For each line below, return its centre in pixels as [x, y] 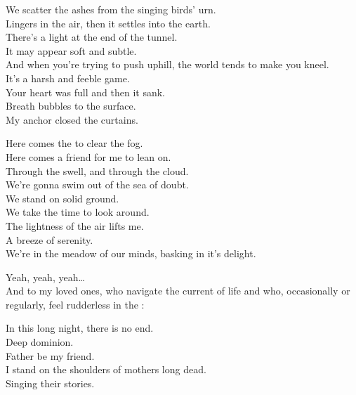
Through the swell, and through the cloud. [97, 170]
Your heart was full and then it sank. [85, 92]
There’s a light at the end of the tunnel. [92, 37]
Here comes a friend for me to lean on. [88, 156]
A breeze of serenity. [50, 239]
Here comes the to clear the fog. [74, 143]
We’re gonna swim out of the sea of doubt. [97, 184]
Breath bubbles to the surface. [71, 106]
